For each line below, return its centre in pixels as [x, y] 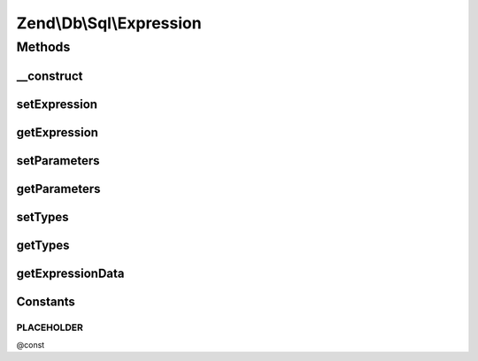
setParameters [58, 161]
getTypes [43, 245]
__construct [50, 76]
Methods [43, 47]
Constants [46, 301]
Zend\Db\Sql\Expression [109, 23]
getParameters [58, 189]
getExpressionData [70, 273]
